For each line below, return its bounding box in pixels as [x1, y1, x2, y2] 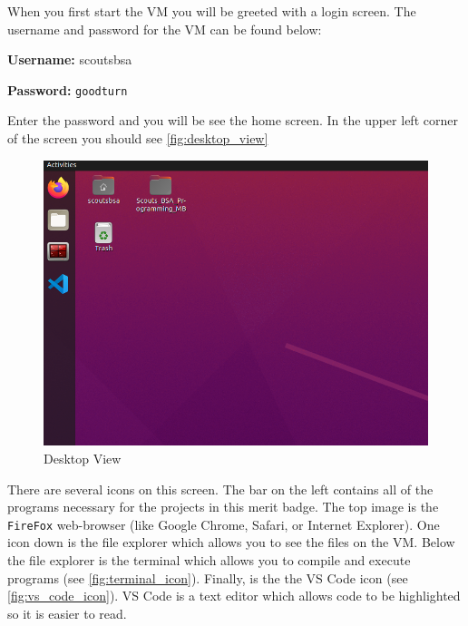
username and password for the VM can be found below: [7, 19, 322, 38]
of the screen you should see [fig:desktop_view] [7, 129, 268, 148]
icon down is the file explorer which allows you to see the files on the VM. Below [7, 533, 455, 552]
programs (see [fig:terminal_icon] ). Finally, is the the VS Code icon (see [7, 568, 408, 587]
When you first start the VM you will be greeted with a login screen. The [7, 2, 416, 20]
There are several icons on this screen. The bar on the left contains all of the [7, 479, 434, 498]
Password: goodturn [7, 80, 128, 99]
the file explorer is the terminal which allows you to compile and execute [7, 550, 411, 569]
